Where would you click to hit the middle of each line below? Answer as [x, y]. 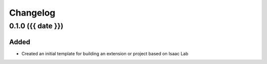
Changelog [32, 13]
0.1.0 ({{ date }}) [36, 26]
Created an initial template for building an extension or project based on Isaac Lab [105, 53]
